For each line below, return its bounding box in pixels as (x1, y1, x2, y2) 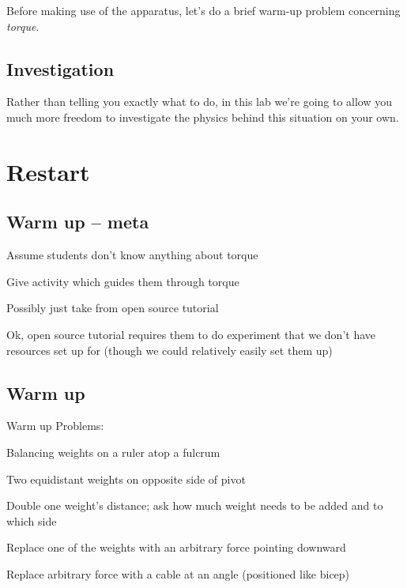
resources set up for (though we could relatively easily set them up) (6, 341, 333, 358)
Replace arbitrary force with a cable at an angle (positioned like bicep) (6, 565, 350, 582)
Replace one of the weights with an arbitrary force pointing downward (6, 539, 346, 556)
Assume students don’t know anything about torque (6, 247, 258, 263)
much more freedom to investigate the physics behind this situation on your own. (6, 108, 399, 125)
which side (6, 512, 57, 529)
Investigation (6, 56, 115, 81)
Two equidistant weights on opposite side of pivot (6, 470, 246, 487)
